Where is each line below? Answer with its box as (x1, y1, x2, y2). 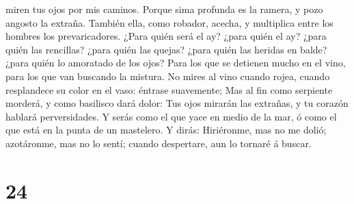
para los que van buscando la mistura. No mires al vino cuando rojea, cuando (5, 68, 330, 83)
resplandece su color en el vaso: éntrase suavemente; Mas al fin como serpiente (5, 82, 333, 97)
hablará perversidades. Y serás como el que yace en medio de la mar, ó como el (5, 109, 337, 123)
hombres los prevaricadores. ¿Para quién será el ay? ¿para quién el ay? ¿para (5, 29, 327, 43)
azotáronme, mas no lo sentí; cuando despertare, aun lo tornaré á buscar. (5, 136, 312, 150)
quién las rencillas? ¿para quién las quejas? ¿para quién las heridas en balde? (5, 42, 327, 56)
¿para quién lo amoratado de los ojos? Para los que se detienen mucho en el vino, (5, 55, 346, 70)
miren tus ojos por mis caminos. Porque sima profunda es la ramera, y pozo (5, 2, 323, 16)
